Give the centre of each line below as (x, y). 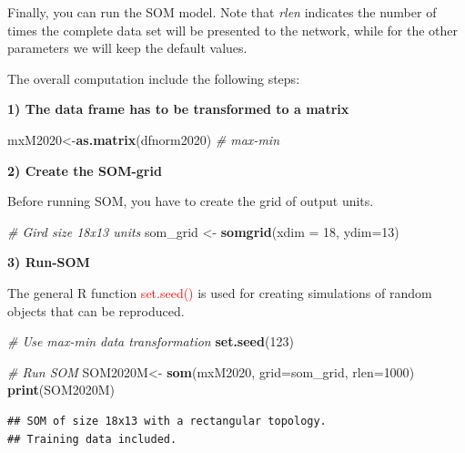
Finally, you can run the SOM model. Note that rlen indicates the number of (222, 12)
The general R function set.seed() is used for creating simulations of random (220, 292)
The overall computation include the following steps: (154, 78)
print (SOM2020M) (61, 390)
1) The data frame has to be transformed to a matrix (178, 109)
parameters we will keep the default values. (127, 48)
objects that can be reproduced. (96, 310)
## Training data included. (92, 439)
